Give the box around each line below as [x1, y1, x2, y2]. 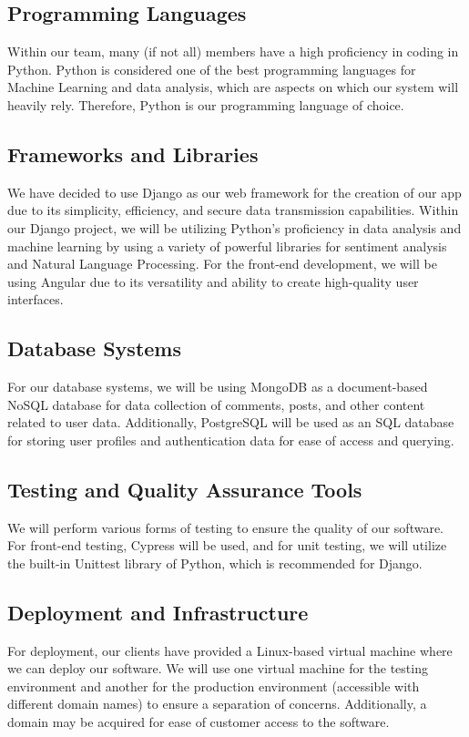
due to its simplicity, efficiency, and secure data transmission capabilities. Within [7, 200, 459, 220]
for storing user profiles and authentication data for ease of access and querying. [7, 430, 454, 449]
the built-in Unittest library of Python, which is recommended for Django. [7, 553, 423, 572]
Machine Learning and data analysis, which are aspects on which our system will [7, 77, 459, 97]
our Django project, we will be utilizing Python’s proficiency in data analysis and [7, 218, 462, 237]
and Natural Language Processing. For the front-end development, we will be [7, 254, 437, 273]
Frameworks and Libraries [7, 139, 259, 168]
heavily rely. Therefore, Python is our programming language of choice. [7, 95, 404, 114]
